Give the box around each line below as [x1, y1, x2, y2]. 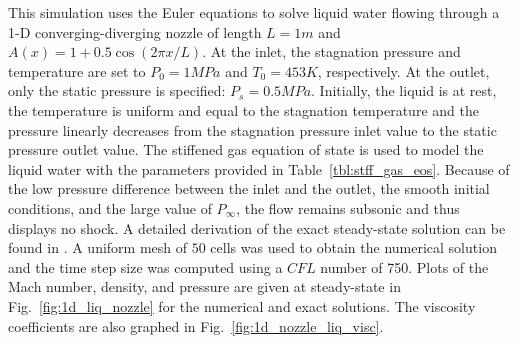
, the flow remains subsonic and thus [236, 197, 460, 218]
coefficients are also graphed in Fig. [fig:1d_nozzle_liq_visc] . [8, 315, 384, 336]
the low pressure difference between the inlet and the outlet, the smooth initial [8, 178, 490, 199]
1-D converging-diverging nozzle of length [8, 21, 262, 42]
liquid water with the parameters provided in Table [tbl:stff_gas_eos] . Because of [8, 158, 510, 179]
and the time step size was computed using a [8, 256, 283, 277]
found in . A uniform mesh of [8, 237, 188, 258]
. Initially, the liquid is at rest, [311, 80, 497, 101]
